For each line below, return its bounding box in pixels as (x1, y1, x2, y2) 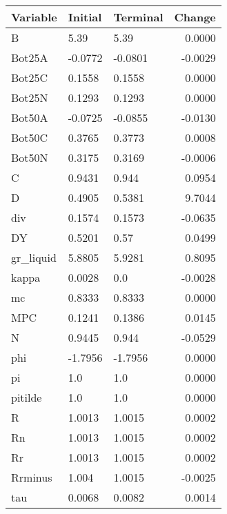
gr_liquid (11, 249, 57, 265)
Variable (11, 9, 57, 25)
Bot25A (11, 50, 48, 65)
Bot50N (11, 150, 48, 165)
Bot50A (11, 110, 48, 125)
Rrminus (11, 469, 52, 485)
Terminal (113, 9, 164, 25)
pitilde (11, 389, 42, 405)
